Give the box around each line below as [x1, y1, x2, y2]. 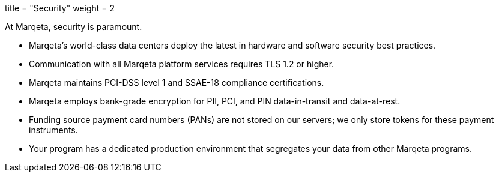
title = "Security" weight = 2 [5, 3, 115, 13]
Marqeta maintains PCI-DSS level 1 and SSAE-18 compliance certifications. [29, 77, 324, 88]
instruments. [29, 125, 78, 135]
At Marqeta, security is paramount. [5, 22, 142, 32]
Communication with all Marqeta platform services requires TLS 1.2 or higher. [29, 59, 334, 69]
